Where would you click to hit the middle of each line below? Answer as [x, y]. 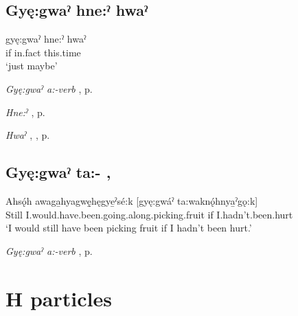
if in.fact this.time [43, 52]
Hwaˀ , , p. [28, 135]
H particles [59, 298]
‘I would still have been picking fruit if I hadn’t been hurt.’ [129, 228]
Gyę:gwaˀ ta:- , [58, 172]
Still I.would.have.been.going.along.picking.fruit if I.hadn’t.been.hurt [149, 214]
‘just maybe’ [32, 66]
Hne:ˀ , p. [25, 112]
